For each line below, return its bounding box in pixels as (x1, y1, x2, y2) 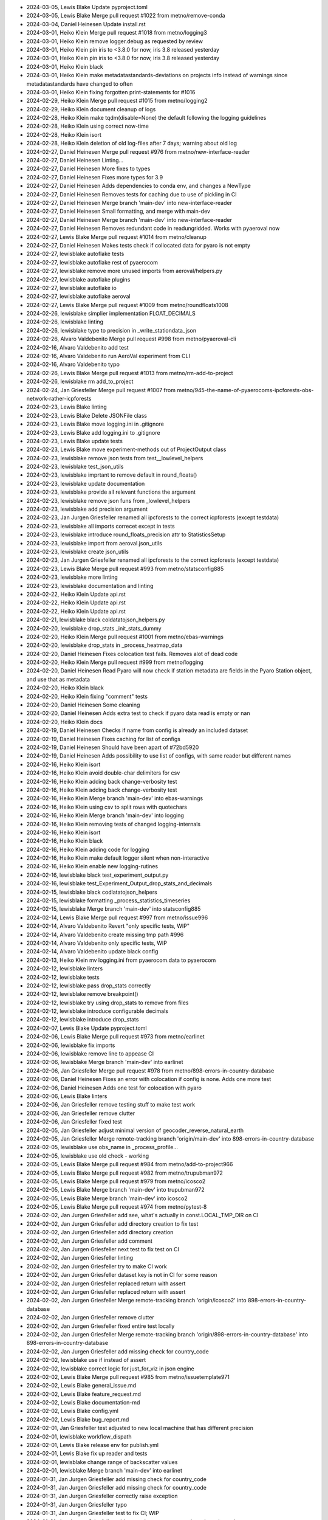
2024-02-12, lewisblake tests (26, 973, 100, 981)
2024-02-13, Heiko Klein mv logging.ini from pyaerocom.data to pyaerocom (26, 956, 216, 964)
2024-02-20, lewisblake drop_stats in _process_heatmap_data (26, 641, 183, 649)
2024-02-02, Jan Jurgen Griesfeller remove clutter (26, 1314, 154, 1321)
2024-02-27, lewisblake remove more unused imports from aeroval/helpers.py (26, 268, 223, 275)
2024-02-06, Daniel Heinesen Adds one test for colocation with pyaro (26, 1084, 202, 1091)
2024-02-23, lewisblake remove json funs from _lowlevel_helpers (26, 497, 191, 504)
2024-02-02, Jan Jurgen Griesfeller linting (26, 1254, 134, 1262)
